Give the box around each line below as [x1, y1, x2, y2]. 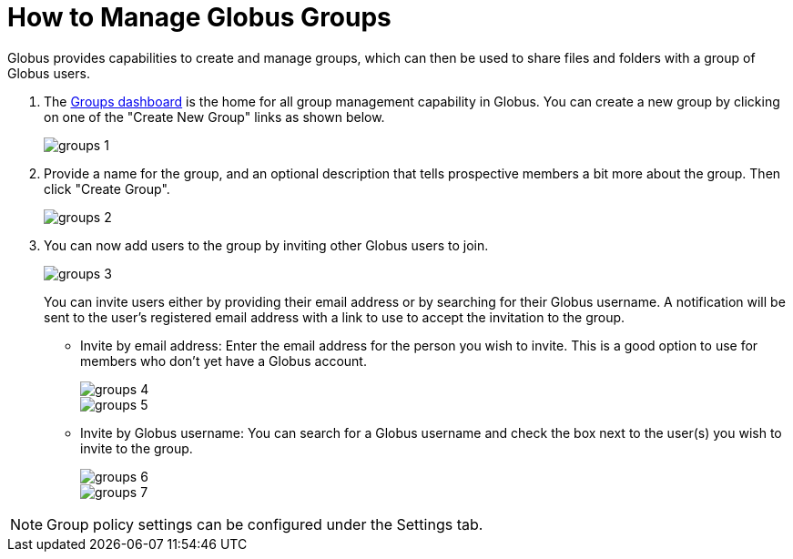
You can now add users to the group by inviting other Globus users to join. [44, 237, 489, 253]
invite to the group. [80, 440, 193, 456]
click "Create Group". [44, 180, 170, 197]
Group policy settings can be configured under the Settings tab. [46, 514, 483, 534]
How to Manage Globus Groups [7, 2, 391, 33]
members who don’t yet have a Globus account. [80, 352, 367, 369]
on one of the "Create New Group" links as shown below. [44, 108, 385, 125]
